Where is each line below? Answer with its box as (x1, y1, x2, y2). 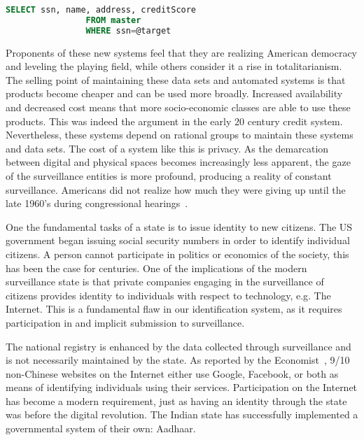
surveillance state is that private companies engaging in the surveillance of (6, 274, 324, 289)
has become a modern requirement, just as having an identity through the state (6, 393, 347, 408)
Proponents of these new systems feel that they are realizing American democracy (6, 45, 357, 59)
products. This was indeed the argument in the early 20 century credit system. (6, 113, 343, 128)
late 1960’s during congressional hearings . (6, 196, 188, 211)
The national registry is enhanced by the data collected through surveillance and (6, 339, 351, 353)
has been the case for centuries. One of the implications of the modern (6, 260, 307, 275)
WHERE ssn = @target (85, 25, 171, 36)
